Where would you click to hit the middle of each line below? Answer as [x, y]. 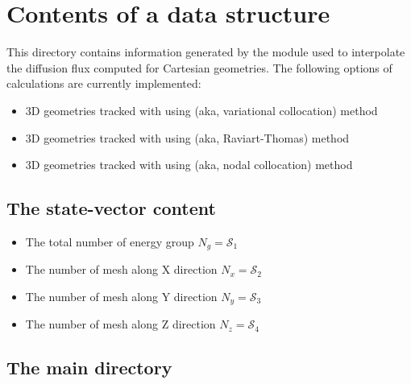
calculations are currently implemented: [104, 83]
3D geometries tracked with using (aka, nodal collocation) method [189, 165]
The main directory [89, 367]
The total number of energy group [110, 241]
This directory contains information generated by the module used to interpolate [206, 52]
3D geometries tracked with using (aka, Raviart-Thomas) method [187, 137]
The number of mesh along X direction [121, 269]
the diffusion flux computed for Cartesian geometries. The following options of [199, 67]
